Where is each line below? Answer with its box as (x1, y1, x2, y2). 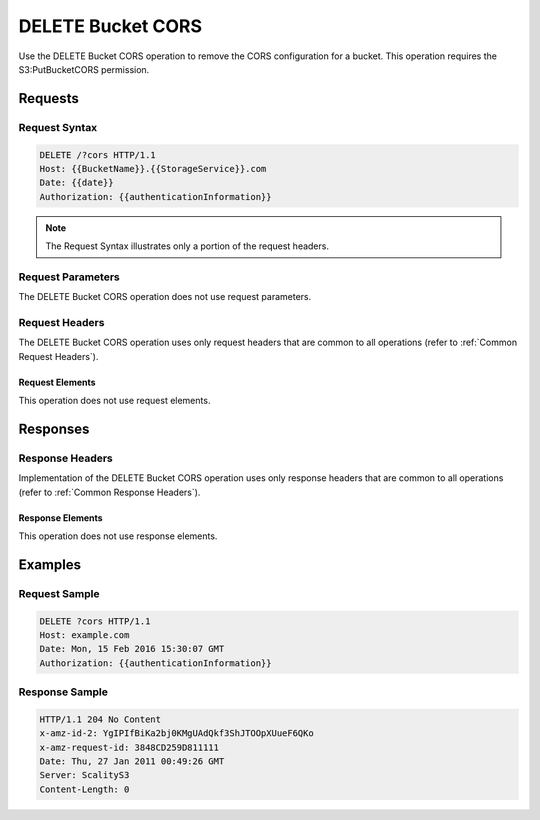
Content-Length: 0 (39, 783, 130, 795)
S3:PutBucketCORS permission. (18, 63, 150, 75)
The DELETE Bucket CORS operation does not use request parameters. (18, 291, 312, 303)
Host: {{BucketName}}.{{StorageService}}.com (39, 163, 267, 174)
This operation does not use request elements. (18, 395, 211, 407)
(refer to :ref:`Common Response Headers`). (18, 486, 201, 498)
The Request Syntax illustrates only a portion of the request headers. (45, 240, 330, 252)
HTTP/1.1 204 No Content (39, 713, 162, 725)
